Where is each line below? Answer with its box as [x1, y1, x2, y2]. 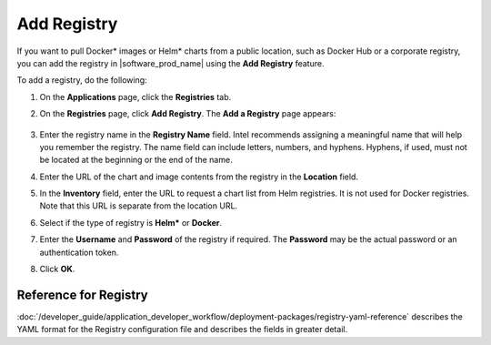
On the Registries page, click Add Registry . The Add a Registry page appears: [39, 108, 336, 119]
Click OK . [39, 264, 75, 275]
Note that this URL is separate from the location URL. [39, 200, 238, 211]
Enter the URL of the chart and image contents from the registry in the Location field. [39, 171, 359, 182]
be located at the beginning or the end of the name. [39, 155, 233, 166]
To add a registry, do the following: [16, 75, 147, 86]
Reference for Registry [16, 287, 149, 302]
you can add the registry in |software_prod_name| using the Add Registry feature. [16, 57, 325, 68]
